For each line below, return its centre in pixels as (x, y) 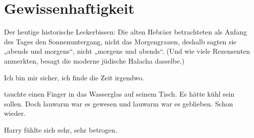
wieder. (15, 113)
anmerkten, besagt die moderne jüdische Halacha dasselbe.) (94, 60)
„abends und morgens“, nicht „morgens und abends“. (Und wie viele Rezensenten (127, 51)
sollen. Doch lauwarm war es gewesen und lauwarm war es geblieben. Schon (119, 103)
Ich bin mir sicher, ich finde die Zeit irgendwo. (74, 77)
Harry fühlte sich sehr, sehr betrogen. (61, 129)
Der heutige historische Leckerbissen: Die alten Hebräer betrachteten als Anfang (126, 32)
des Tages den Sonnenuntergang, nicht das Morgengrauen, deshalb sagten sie (120, 41)
